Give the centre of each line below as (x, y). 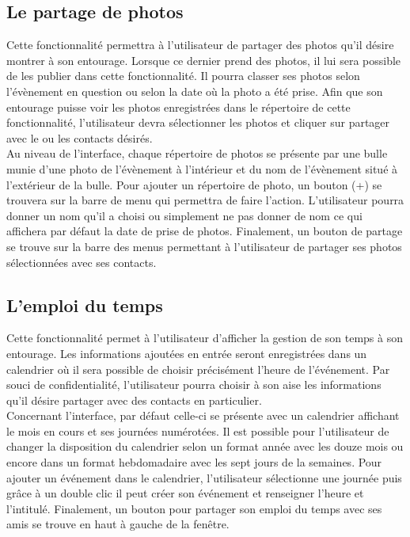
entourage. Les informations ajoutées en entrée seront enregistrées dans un (187, 353)
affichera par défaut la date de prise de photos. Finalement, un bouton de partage (205, 231)
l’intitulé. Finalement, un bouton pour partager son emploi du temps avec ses (194, 508)
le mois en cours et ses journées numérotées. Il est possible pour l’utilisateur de (198, 430)
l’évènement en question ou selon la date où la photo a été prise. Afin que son (195, 91)
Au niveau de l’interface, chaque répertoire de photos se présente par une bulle (197, 153)
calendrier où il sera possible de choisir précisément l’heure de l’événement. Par (198, 369)
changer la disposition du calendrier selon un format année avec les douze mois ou (205, 446)
